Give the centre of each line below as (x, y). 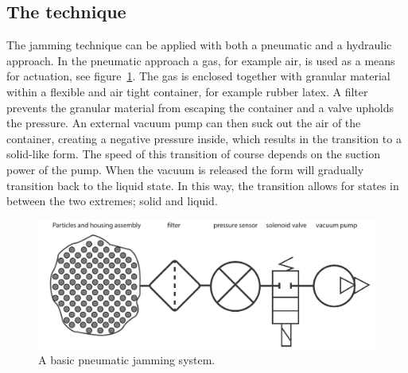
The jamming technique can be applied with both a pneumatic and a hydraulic (199, 45)
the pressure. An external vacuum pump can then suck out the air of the (184, 123)
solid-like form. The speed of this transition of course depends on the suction (194, 154)
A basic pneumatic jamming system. (127, 360)
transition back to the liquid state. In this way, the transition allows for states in (203, 185)
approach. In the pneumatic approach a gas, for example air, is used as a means (201, 60)
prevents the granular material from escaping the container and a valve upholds (200, 107)
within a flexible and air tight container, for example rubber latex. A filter (187, 91)
